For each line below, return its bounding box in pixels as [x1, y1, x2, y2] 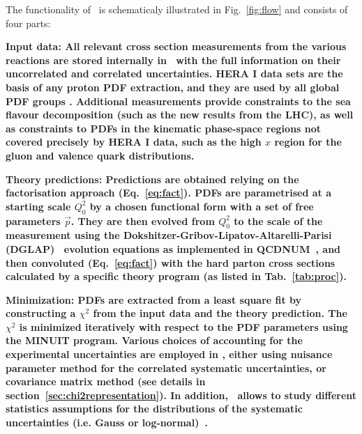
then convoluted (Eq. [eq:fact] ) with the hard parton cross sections [6, 255, 335, 270]
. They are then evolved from [70, 213, 215, 228]
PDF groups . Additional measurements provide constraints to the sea [6, 93, 351, 108]
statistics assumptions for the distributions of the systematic [6, 401, 303, 416]
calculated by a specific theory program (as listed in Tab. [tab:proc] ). [6, 269, 347, 284]
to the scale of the [234, 213, 323, 228]
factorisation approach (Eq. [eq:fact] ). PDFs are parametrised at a [6, 185, 331, 200]
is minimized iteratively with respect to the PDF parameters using [19, 319, 348, 334]
